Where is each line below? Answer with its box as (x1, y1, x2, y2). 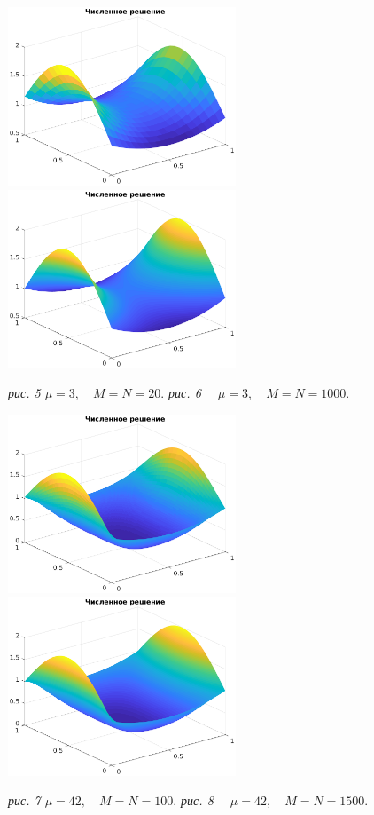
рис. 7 (8, 791, 41, 810)
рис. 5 (8, 384, 41, 402)
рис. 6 (168, 384, 201, 402)
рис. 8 (181, 791, 214, 810)
